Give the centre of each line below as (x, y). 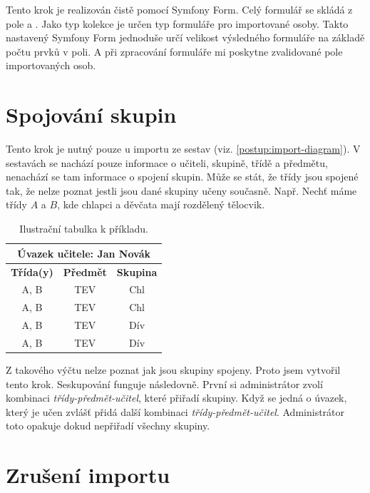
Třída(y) (32, 271)
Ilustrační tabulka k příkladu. (84, 229)
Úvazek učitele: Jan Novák (84, 253)
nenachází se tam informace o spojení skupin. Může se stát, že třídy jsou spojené (182, 177)
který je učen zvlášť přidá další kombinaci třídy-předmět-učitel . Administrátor (175, 411)
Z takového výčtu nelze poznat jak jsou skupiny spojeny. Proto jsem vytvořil (173, 369)
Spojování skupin (91, 115)
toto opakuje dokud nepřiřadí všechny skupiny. (108, 426)
